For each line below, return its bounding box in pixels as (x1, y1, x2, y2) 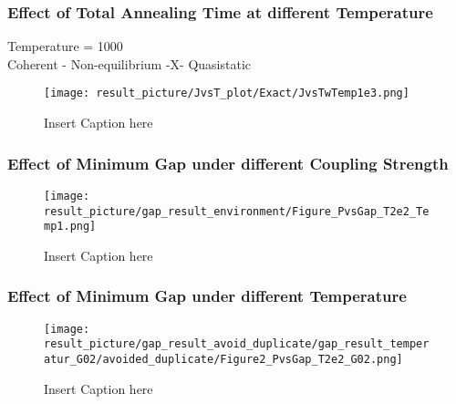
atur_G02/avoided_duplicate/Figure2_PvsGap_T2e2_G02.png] (44, 352, 403, 366)
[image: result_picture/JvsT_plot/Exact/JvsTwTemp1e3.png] (44, 87, 409, 100)
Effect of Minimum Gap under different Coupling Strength (7, 151, 449, 174)
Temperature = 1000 (7, 36, 123, 56)
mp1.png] (44, 220, 97, 233)
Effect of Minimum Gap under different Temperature (7, 285, 407, 307)
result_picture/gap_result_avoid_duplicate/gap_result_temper (44, 337, 430, 351)
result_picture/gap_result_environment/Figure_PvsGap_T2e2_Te (44, 204, 430, 218)
